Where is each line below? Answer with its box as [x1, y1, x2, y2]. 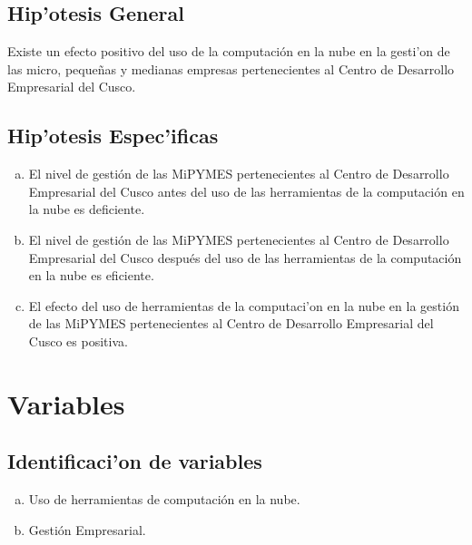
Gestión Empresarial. [28, 520, 146, 539]
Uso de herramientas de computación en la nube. [28, 490, 300, 509]
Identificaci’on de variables [7, 447, 262, 475]
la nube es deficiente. [28, 200, 145, 219]
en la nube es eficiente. [28, 266, 154, 285]
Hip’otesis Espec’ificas [7, 122, 219, 150]
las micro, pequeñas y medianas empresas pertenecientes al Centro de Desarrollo [7, 59, 455, 78]
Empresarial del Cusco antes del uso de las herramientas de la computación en [28, 181, 465, 200]
